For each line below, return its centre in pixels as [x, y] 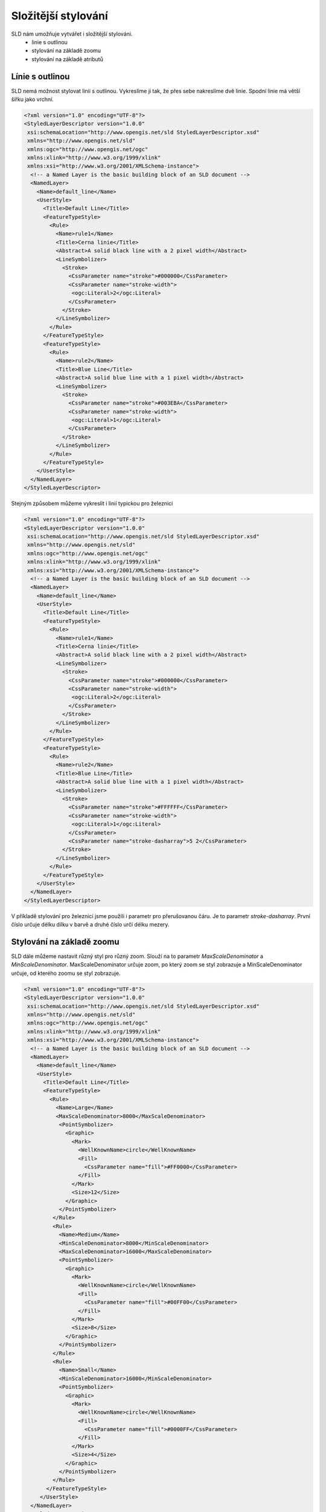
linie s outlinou [50, 42]
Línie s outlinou [40, 77]
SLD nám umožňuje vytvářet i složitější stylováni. [72, 34]
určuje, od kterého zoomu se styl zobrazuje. [66, 973]
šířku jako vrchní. [32, 99]
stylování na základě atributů [68, 59]
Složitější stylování [59, 16]
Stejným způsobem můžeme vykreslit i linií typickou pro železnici [92, 503]
